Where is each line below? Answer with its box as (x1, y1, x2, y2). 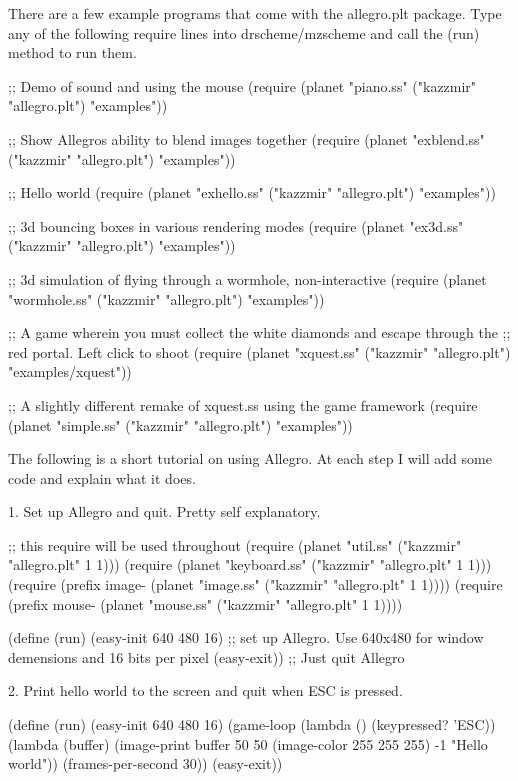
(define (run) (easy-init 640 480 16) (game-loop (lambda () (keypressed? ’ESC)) (8, 714, 496, 735)
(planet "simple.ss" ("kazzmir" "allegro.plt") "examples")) (8, 414, 353, 435)
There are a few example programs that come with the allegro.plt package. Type (8, 3, 502, 23)
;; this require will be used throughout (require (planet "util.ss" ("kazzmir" (8, 534, 462, 555)
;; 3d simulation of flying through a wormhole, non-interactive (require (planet (8, 268, 487, 289)
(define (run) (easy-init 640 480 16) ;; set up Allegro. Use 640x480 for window (8, 627, 484, 648)
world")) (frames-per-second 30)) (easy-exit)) (8, 753, 283, 774)
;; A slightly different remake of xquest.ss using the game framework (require (8, 394, 478, 415)
